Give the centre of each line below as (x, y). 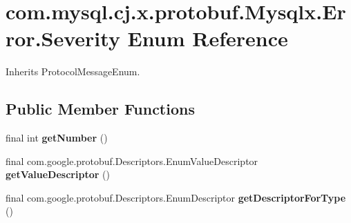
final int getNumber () (57, 138)
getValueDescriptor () (58, 174)
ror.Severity (63, 38)
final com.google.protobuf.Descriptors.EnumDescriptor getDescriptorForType (176, 197)
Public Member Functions (100, 109)
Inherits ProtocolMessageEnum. (73, 71)
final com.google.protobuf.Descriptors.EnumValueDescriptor (132, 161)
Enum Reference (208, 38)
